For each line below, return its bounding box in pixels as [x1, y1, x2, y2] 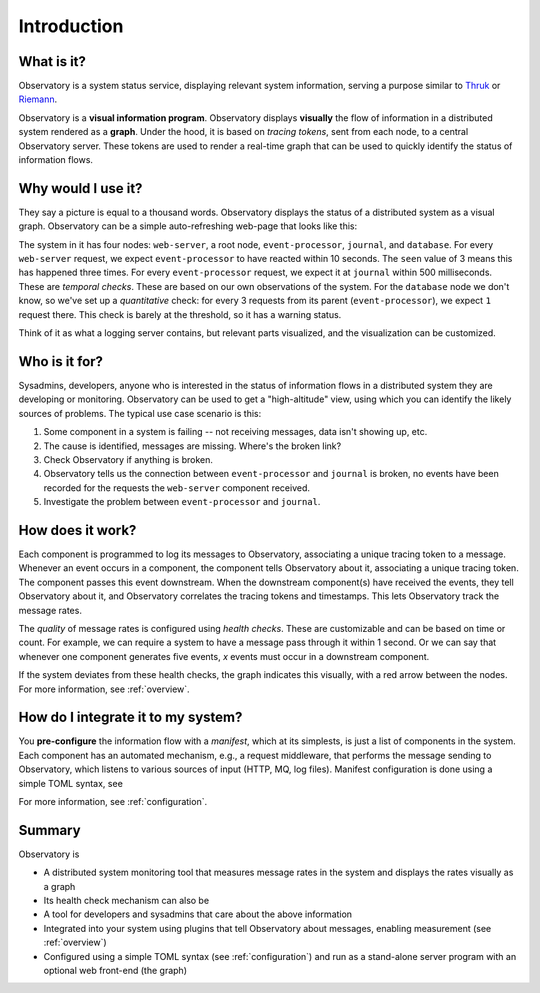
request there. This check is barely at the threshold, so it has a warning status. [18, 308, 342, 320]
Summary [18, 821, 81, 839]
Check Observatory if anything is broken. [43, 453, 214, 465]
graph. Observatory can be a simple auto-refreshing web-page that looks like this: [18, 220, 358, 232]
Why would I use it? [18, 180, 143, 197]
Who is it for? [18, 353, 104, 370]
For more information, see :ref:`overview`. [18, 683, 190, 695]
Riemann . [18, 93, 58, 105]
